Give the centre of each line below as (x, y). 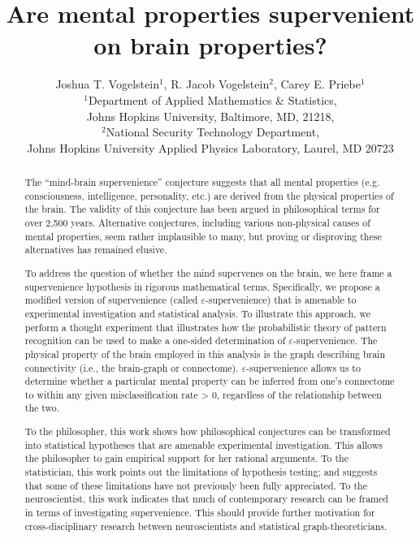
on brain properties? (210, 45)
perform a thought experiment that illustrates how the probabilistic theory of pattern (206, 327)
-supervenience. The (335, 341)
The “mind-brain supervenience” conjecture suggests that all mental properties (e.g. (202, 182)
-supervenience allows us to (303, 367)
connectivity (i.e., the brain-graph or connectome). (132, 367)
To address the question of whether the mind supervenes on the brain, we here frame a (208, 272)
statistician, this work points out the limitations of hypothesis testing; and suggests (201, 471)
